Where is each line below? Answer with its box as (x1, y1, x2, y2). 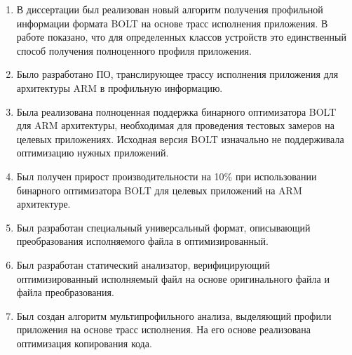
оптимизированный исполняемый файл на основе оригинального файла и (16, 271, 330, 286)
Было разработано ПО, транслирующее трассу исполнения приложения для (16, 67, 339, 81)
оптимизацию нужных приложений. (16, 145, 169, 160)
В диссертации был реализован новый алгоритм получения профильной (16, 2, 323, 16)
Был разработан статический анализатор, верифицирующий (16, 257, 270, 272)
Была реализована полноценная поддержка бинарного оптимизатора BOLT (16, 104, 337, 119)
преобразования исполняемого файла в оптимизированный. (16, 234, 269, 248)
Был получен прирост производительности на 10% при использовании (16, 168, 317, 183)
